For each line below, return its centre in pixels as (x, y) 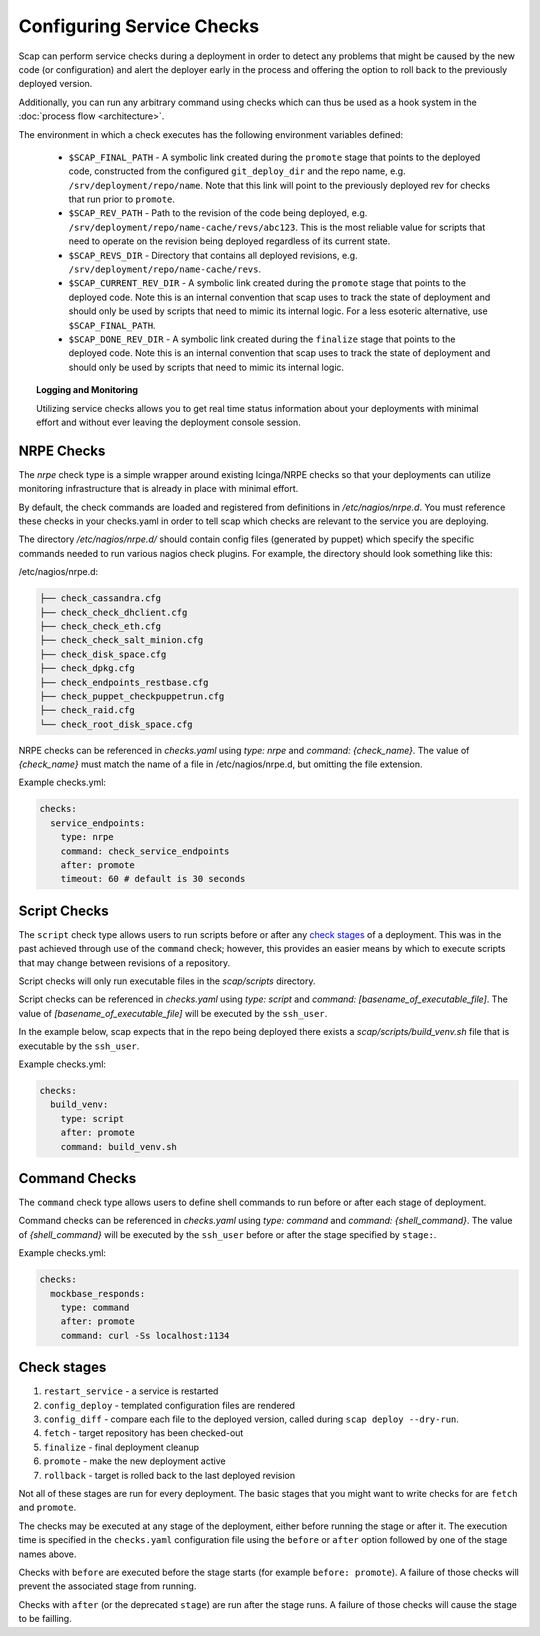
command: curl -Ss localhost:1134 (145, 1335)
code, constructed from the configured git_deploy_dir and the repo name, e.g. (237, 171)
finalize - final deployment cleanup (121, 1447)
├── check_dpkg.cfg (87, 668)
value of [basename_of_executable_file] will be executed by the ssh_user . (173, 1013)
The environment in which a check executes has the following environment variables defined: (211, 134)
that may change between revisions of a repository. (124, 962)
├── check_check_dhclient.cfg (113, 612)
